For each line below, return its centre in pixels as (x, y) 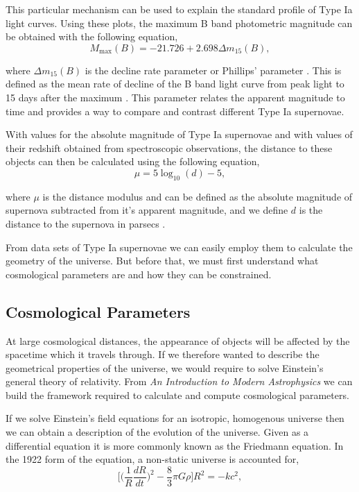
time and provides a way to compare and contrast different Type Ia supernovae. (175, 111)
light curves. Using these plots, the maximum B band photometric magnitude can (179, 23)
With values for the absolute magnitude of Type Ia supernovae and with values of (179, 134)
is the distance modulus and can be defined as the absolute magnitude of (198, 196)
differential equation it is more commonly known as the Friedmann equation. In (175, 445)
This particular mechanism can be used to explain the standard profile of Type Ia (179, 9)
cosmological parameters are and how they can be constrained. (139, 274)
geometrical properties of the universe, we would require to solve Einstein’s (165, 367)
